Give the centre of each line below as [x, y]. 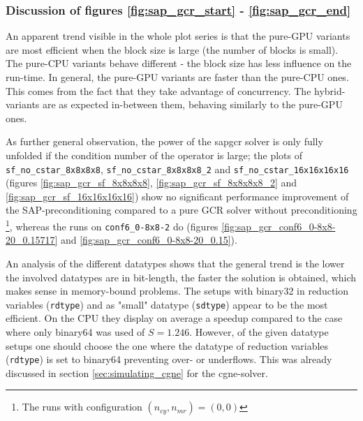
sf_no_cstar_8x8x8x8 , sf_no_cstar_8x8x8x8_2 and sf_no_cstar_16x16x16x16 [177, 169]
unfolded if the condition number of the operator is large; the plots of [154, 155]
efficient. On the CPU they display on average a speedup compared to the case [174, 318]
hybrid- [330, 90]
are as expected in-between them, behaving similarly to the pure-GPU [193, 104]
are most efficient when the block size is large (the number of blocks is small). [172, 49]
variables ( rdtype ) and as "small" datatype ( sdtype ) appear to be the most [167, 304]
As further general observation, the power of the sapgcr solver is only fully [164, 141]
